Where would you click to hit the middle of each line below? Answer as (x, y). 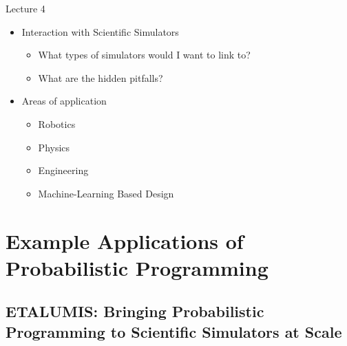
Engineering (63, 170)
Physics (54, 147)
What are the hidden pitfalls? (101, 77)
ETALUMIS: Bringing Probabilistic (135, 311)
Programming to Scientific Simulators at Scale (174, 331)
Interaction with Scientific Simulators (100, 31)
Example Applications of (125, 240)
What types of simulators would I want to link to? (144, 55)
